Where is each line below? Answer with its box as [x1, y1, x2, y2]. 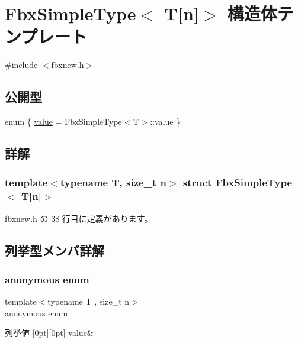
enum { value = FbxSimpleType [5, 115, 122, 128]
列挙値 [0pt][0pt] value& [5, 326, 94, 339]
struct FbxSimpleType [182, 175, 293, 190]
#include [5, 59, 38, 71]
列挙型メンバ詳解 [5, 241, 104, 259]
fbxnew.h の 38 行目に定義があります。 [5, 212, 153, 224]
